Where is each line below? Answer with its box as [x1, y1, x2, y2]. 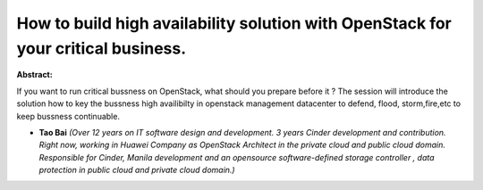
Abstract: [16, 70, 53, 80]
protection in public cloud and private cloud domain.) [38, 165, 236, 176]
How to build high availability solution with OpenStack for [16, 13, 452, 33]
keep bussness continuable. [16, 111, 121, 121]
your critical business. [16, 38, 187, 58]
